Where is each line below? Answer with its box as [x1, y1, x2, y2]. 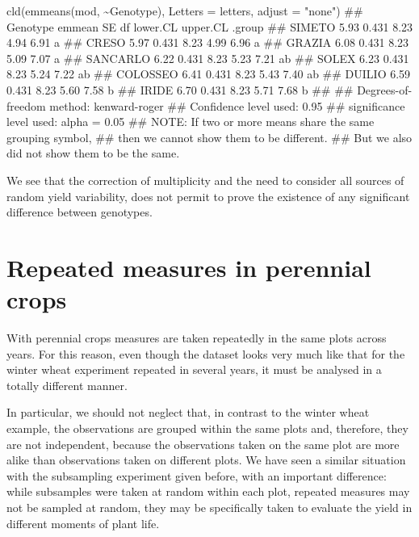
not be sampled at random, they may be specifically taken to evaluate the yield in [6, 498, 413, 515]
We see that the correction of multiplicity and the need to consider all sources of [6, 171, 404, 188]
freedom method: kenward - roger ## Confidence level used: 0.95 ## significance [6, 97, 405, 114]
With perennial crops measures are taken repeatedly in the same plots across [6, 329, 387, 346]
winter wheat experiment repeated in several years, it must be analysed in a [6, 361, 382, 378]
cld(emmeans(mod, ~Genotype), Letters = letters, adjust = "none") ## [6, 2, 363, 19]
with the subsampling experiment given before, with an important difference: [6, 467, 387, 484]
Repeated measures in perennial [6, 250, 371, 283]
